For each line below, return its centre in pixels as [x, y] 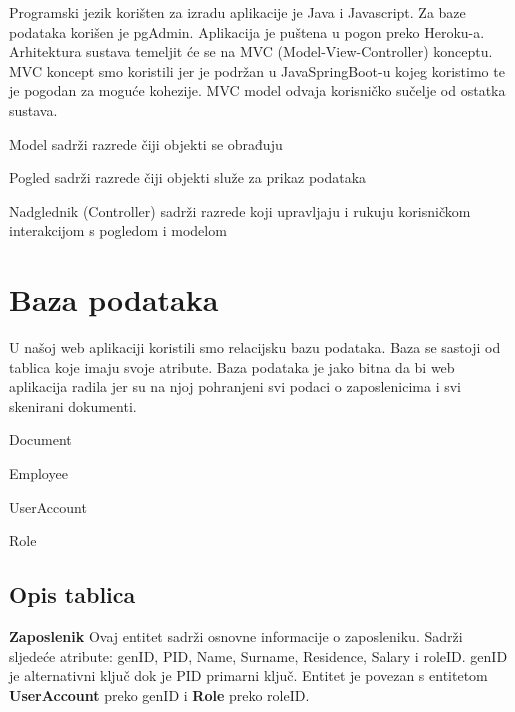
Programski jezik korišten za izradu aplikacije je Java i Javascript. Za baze [237, 12]
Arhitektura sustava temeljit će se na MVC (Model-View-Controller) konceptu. [251, 51]
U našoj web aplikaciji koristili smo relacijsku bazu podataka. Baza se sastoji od [255, 347]
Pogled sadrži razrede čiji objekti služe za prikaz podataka [188, 177]
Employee [38, 473]
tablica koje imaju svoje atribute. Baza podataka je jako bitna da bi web [232, 366]
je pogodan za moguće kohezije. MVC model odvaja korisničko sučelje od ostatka [257, 90]
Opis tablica [72, 594]
